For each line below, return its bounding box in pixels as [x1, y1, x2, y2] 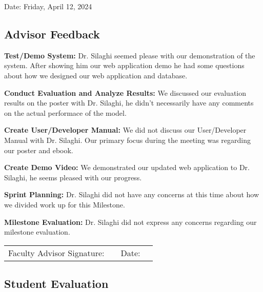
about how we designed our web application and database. [4, 70, 188, 80]
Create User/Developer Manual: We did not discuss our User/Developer [4, 124, 247, 135]
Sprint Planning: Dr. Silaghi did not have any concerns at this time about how [4, 189, 259, 200]
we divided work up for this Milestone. [4, 199, 125, 210]
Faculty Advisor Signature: [8, 246, 105, 259]
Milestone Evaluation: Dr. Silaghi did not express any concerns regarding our [4, 216, 257, 227]
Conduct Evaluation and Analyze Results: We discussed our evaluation [4, 87, 247, 98]
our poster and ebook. [4, 144, 73, 155]
